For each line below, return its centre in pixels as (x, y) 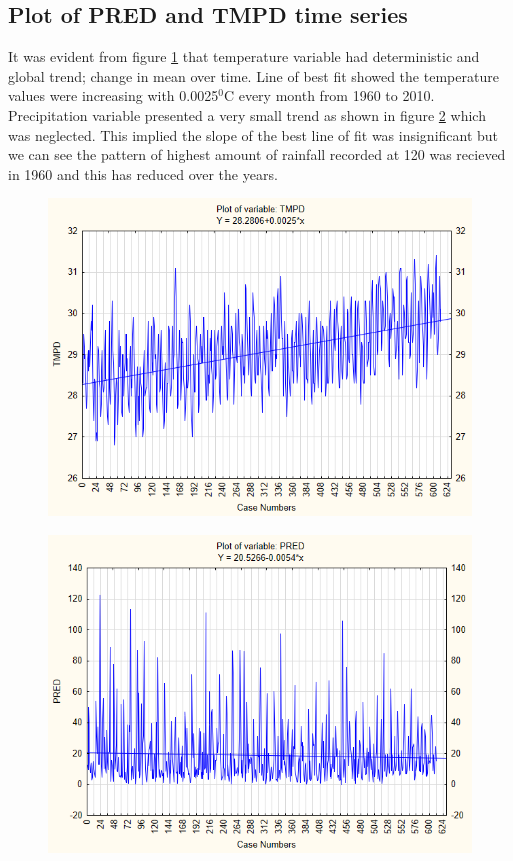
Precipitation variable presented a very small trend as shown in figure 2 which (247, 114)
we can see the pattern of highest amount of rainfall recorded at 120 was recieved (257, 154)
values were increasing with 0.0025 (113, 95)
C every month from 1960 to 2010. (329, 95)
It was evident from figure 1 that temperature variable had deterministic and (244, 56)
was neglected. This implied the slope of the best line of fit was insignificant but (253, 134)
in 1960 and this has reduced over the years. (143, 173)
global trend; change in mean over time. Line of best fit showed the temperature (253, 75)
